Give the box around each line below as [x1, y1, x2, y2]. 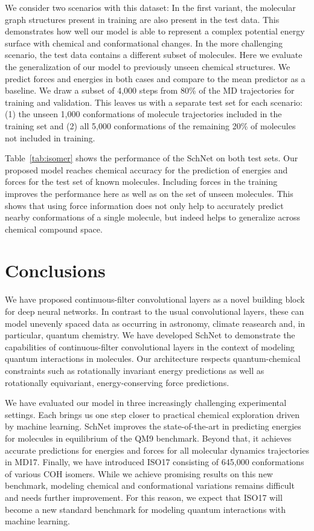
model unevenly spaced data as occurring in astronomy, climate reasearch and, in [5, 317, 306, 329]
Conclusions [5, 258, 106, 283]
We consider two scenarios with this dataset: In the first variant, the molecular [5, 1, 296, 13]
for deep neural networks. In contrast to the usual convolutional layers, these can [5, 305, 304, 317]
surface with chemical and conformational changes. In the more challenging [5, 36, 283, 49]
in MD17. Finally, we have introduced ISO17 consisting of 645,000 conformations [5, 455, 304, 468]
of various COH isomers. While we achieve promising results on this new [5, 467, 273, 480]
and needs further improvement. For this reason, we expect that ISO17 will [5, 491, 283, 503]
